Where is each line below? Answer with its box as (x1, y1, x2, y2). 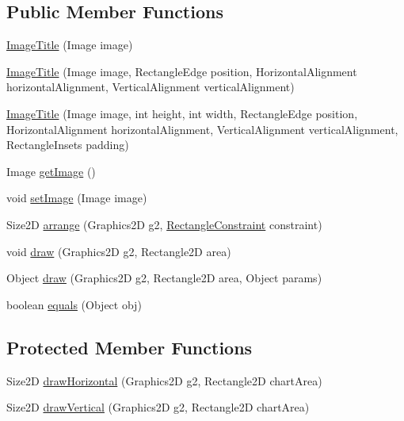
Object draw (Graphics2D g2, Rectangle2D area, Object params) (6, 270, 322, 286)
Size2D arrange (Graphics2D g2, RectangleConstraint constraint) (6, 216, 322, 232)
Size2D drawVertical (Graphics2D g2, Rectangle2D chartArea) (6, 399, 310, 415)
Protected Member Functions (6, 335, 253, 359)
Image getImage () (6, 163, 96, 179)
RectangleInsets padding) (6, 136, 129, 153)
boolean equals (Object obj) (6, 296, 142, 312)
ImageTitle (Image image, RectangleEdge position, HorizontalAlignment (6, 63, 357, 79)
